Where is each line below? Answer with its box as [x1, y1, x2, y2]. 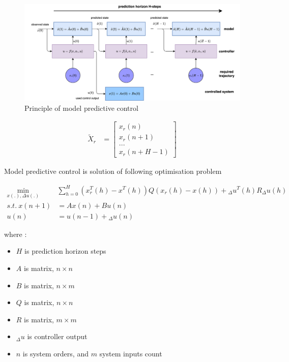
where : [4, 228, 27, 239]
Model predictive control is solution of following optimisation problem [4, 166, 222, 176]
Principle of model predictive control [24, 102, 138, 113]
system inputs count [99, 348, 162, 358]
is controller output [27, 331, 88, 342]
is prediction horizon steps [24, 246, 106, 256]
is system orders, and [22, 348, 89, 358]
